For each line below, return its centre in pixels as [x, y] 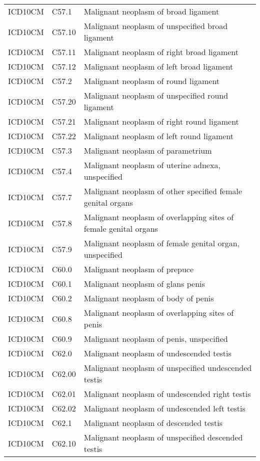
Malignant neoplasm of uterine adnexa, [152, 165]
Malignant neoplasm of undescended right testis [167, 394]
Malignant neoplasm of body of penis [149, 298]
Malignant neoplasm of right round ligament [161, 121]
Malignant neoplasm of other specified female [163, 191]
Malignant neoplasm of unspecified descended [163, 437]
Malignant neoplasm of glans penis [144, 284]
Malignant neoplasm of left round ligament [159, 136]
